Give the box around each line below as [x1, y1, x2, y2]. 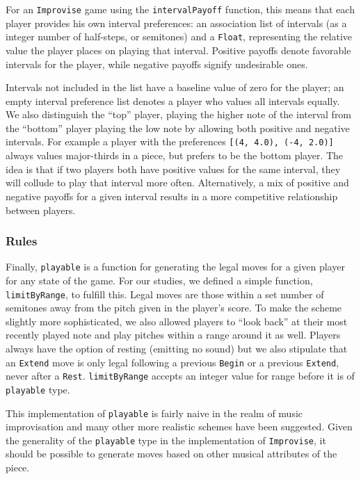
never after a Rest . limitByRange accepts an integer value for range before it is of [6, 368, 355, 383]
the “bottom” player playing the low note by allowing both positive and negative [6, 120, 350, 135]
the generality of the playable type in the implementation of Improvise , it [6, 432, 326, 447]
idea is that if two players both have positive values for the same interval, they [6, 161, 341, 176]
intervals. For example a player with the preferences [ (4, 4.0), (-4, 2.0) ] [6, 134, 334, 149]
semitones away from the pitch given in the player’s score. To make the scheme [6, 300, 342, 315]
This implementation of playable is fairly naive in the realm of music [6, 405, 303, 420]
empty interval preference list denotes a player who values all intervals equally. [6, 93, 340, 108]
